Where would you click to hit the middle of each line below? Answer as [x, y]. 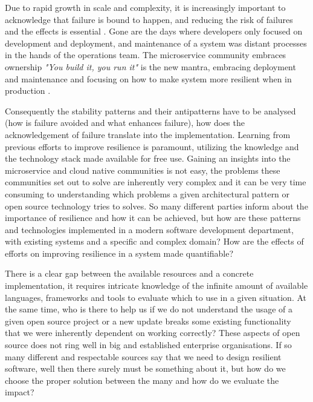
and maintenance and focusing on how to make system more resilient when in [148, 78]
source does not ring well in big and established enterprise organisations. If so [148, 345]
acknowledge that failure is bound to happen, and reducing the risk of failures [149, 19]
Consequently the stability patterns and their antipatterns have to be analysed [150, 110]
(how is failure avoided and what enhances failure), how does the [125, 123]
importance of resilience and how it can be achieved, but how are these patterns [153, 218]
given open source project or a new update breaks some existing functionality [148, 321]
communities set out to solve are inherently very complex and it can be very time [156, 182]
